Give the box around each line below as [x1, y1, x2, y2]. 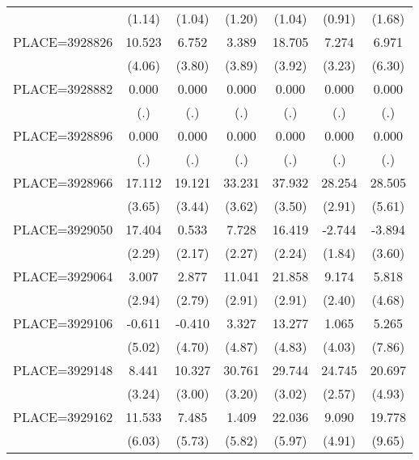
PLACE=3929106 [13, 314, 113, 332]
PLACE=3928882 [13, 79, 113, 98]
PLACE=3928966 [13, 173, 113, 192]
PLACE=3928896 [13, 126, 113, 145]
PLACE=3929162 [13, 407, 113, 426]
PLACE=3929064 [13, 267, 113, 285]
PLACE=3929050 [13, 220, 113, 238]
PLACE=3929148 [13, 361, 113, 379]
